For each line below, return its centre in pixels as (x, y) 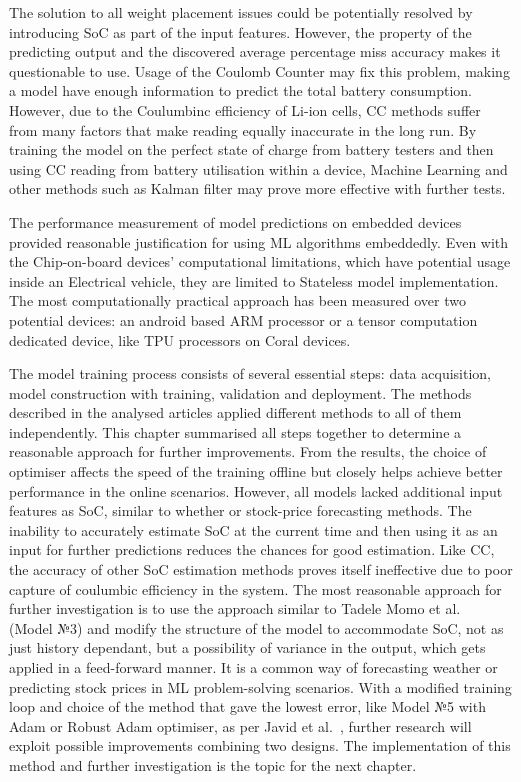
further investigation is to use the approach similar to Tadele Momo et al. (235, 608)
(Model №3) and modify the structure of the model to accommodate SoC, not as (256, 627)
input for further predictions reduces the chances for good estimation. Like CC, (252, 549)
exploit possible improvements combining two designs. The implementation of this (260, 745)
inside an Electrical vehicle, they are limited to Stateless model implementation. (254, 280)
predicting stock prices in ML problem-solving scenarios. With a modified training (260, 686)
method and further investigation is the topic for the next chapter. (213, 764)
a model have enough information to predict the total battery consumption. (241, 90)
